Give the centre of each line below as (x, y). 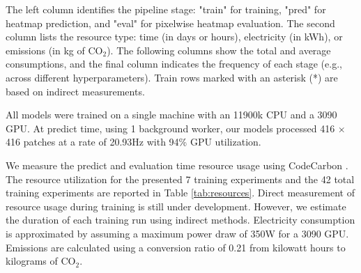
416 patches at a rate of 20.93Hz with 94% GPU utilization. (133, 142)
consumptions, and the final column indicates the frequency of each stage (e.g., (174, 64)
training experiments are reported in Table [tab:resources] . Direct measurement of (180, 193)
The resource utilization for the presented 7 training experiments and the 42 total (180, 179)
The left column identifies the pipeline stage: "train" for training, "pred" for (166, 9)
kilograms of (32, 261)
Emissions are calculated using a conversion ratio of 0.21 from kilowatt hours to (176, 247)
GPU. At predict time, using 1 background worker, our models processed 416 (170, 128)
